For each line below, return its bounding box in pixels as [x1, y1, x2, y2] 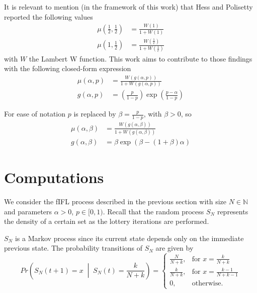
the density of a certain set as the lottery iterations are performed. [4, 216, 209, 226]
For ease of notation [4, 108, 66, 119]
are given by [155, 243, 194, 253]
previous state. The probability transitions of [4, 243, 143, 253]
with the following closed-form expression [4, 63, 131, 74]
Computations [4, 167, 104, 188]
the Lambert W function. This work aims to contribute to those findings [29, 53, 252, 64]
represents [217, 206, 248, 216]
